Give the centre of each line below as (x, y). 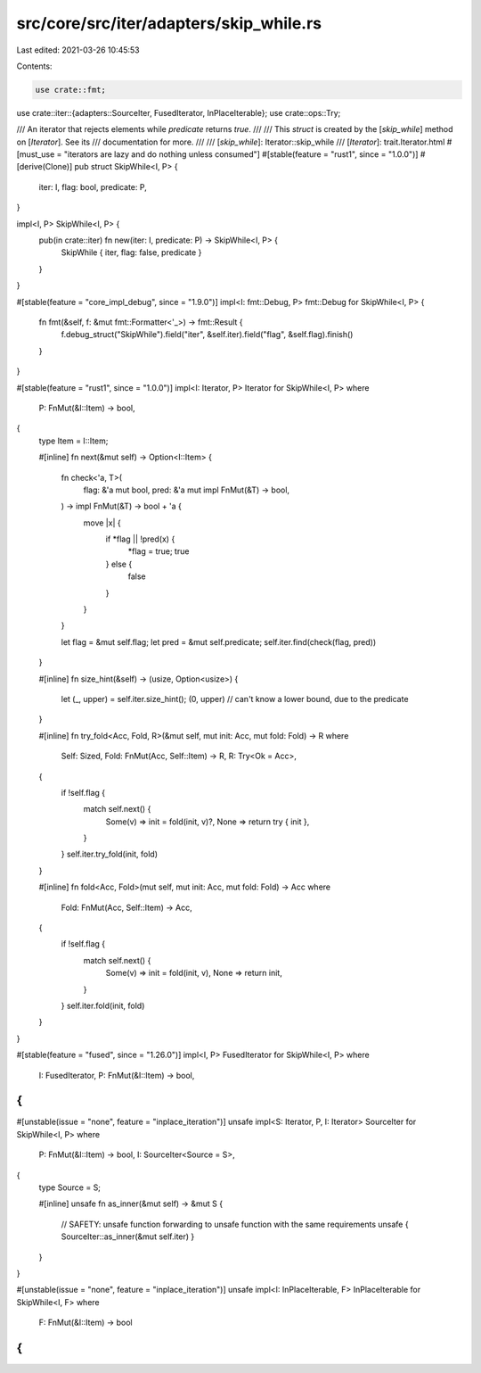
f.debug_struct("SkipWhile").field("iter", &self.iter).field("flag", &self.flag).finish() (207, 335)
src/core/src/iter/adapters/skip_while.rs (169, 23)
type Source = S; (70, 1187)
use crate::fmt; (71, 90)
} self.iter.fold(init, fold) (103, 1005)
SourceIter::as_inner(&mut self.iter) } (128, 1237)
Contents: (34, 66)
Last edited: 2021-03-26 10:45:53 (78, 50)
